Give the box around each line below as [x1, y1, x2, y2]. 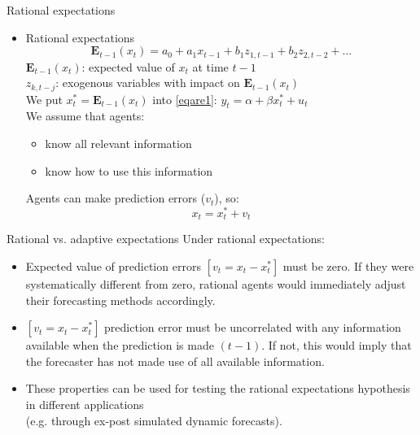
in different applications [25, 395, 144, 412]
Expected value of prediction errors [25, 257, 201, 274]
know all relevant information [45, 135, 192, 152]
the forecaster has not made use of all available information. [25, 352, 325, 369]
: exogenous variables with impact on [55, 74, 240, 91]
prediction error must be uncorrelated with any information [104, 319, 401, 336]
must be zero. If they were [282, 257, 414, 274]
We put [25, 90, 63, 107]
